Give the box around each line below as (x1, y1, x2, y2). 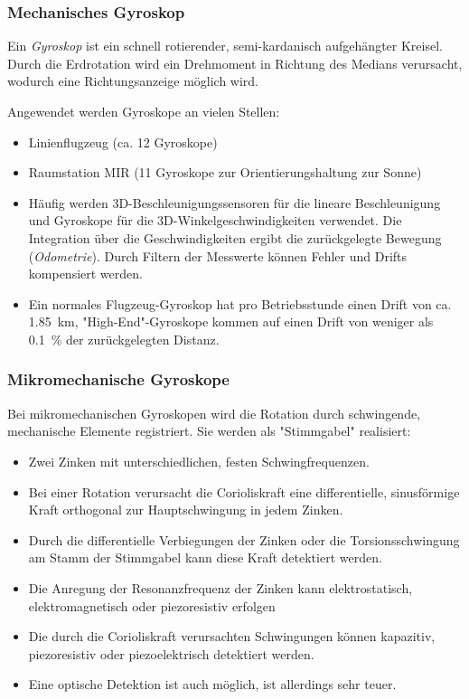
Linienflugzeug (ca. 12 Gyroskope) (28, 132, 218, 151)
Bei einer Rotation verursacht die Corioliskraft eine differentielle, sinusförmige (28, 482, 460, 501)
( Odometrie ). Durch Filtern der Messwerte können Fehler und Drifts (28, 246, 408, 265)
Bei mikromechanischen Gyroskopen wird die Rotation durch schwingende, (7, 403, 421, 422)
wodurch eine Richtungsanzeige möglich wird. (7, 71, 259, 90)
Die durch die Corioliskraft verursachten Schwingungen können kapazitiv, (28, 627, 436, 646)
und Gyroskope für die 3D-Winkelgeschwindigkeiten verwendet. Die (28, 211, 402, 230)
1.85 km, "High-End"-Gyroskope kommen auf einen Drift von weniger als (28, 312, 434, 331)
